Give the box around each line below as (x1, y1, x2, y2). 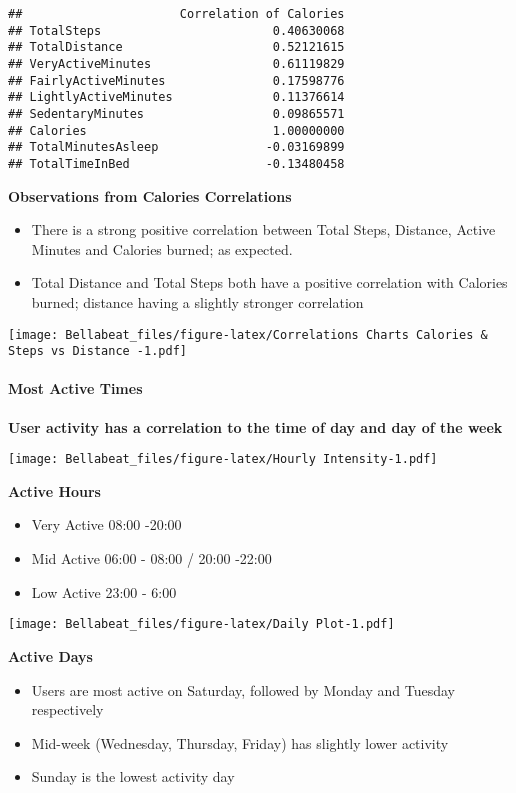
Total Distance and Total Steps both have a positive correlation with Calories (31, 272, 508, 293)
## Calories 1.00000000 (8, 123, 345, 138)
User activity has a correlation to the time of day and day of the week (8, 416, 503, 437)
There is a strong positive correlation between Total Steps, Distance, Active (31, 219, 496, 240)
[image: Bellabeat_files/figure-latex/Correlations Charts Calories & (8, 327, 488, 342)
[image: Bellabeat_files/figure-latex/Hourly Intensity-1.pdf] (8, 452, 438, 467)
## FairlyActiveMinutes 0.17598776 (8, 73, 345, 88)
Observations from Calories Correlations (8, 185, 292, 206)
